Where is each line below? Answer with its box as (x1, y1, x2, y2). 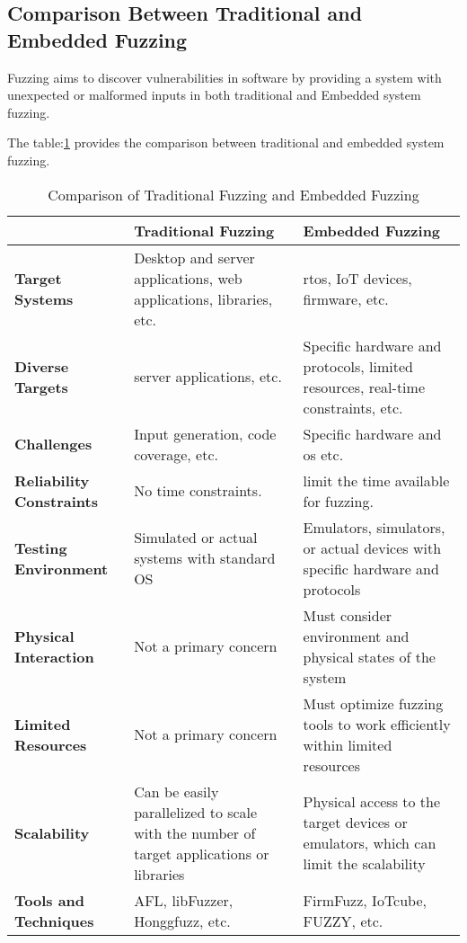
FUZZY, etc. (303, 910, 383, 931)
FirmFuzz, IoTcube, (303, 889, 427, 911)
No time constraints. (134, 480, 262, 502)
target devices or (303, 812, 408, 833)
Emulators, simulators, (303, 516, 445, 538)
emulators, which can (303, 832, 436, 854)
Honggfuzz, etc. (134, 910, 231, 931)
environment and (303, 625, 410, 646)
